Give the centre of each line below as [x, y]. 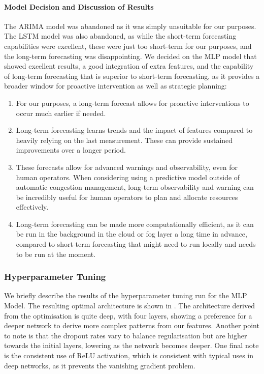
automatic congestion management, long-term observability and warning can [135, 187]
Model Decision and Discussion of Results [79, 6]
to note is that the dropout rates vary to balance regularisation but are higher [126, 335]
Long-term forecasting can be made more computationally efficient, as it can [135, 224]
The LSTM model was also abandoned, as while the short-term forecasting [120, 36]
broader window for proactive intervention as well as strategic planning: [115, 86]
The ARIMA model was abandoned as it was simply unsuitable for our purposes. [130, 26]
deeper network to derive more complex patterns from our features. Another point [132, 325]
